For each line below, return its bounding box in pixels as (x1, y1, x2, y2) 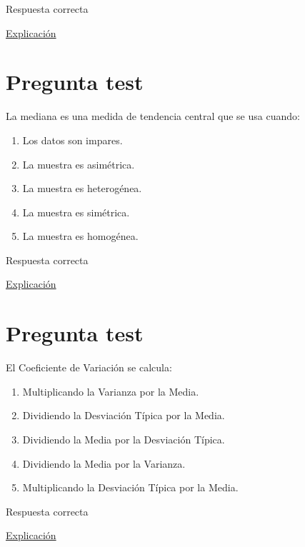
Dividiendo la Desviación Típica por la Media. (22, 408, 225, 423)
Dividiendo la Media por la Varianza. (22, 456, 186, 471)
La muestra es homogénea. (22, 229, 139, 244)
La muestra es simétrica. (22, 204, 130, 219)
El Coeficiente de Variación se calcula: (6, 360, 172, 375)
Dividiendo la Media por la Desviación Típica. (22, 431, 225, 446)
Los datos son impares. (22, 132, 123, 147)
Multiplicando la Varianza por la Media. (22, 383, 199, 398)
